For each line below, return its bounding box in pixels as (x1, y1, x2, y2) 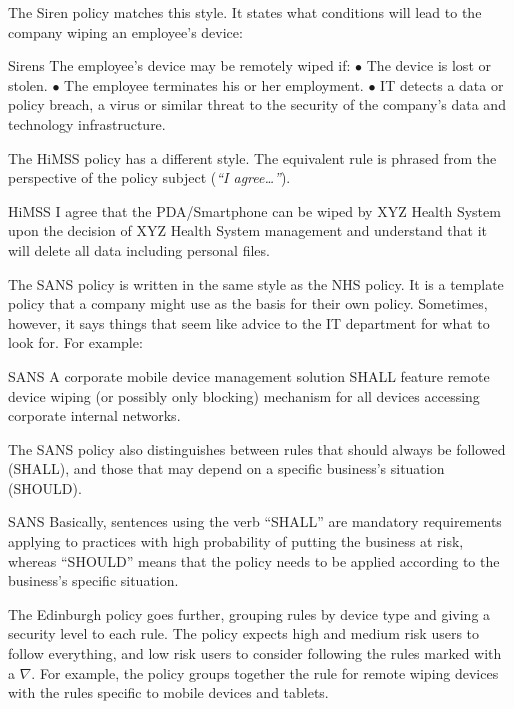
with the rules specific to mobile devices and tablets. (8, 682, 329, 703)
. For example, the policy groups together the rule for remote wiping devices (31, 662, 499, 683)
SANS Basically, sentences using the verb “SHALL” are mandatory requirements (8, 511, 502, 532)
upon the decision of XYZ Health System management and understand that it (8, 220, 488, 241)
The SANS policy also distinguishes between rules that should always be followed (8, 438, 506, 459)
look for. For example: (8, 332, 143, 353)
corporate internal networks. (8, 405, 181, 426)
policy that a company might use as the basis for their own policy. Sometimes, (8, 293, 488, 314)
